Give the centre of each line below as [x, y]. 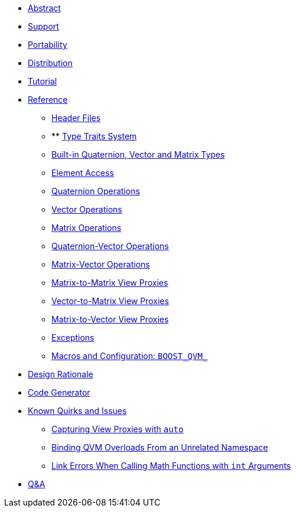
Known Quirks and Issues [77, 411]
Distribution [50, 63]
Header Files [76, 118]
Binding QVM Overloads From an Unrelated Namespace [160, 447]
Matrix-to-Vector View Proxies [110, 319]
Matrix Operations [87, 228]
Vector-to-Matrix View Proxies [110, 301]
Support [43, 26]
